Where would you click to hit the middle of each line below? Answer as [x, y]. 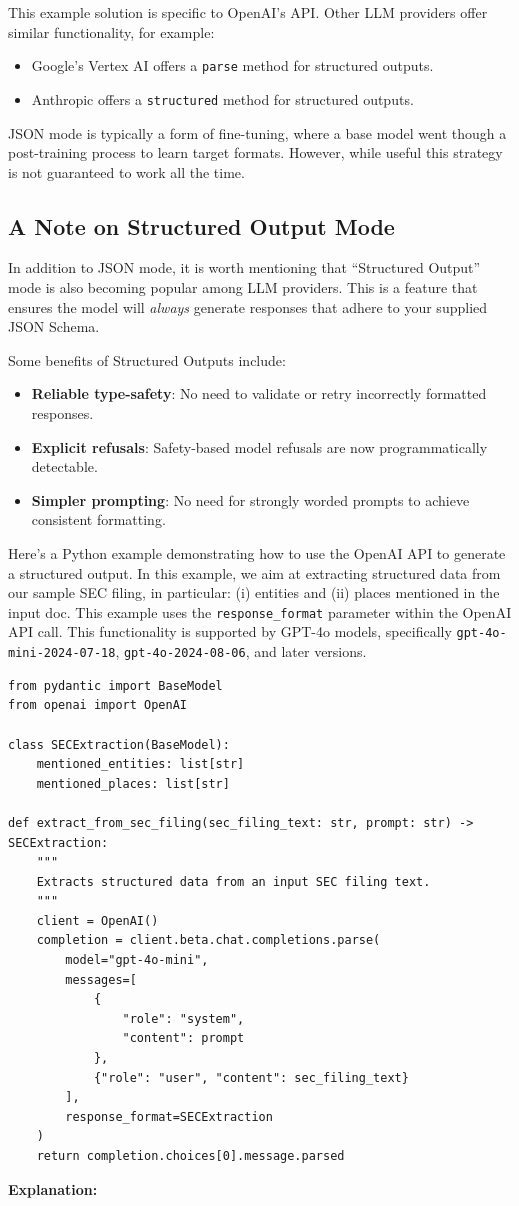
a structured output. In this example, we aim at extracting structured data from [254, 572]
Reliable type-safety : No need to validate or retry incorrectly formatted [259, 393]
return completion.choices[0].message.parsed [190, 1156]
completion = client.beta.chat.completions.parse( [208, 940]
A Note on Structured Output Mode [201, 225]
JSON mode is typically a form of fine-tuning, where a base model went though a [257, 132]
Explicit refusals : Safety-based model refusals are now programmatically [259, 446]
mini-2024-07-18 [62, 653]
